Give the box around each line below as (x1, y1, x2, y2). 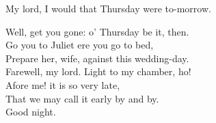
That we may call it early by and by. (5, 91, 159, 105)
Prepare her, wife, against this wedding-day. (5, 51, 189, 65)
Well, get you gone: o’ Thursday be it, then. (5, 24, 189, 38)
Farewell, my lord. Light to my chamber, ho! (5, 64, 191, 79)
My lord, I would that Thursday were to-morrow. (5, 1, 211, 15)
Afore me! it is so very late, (5, 77, 120, 92)
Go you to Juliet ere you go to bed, (5, 38, 154, 52)
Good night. (5, 105, 56, 119)
